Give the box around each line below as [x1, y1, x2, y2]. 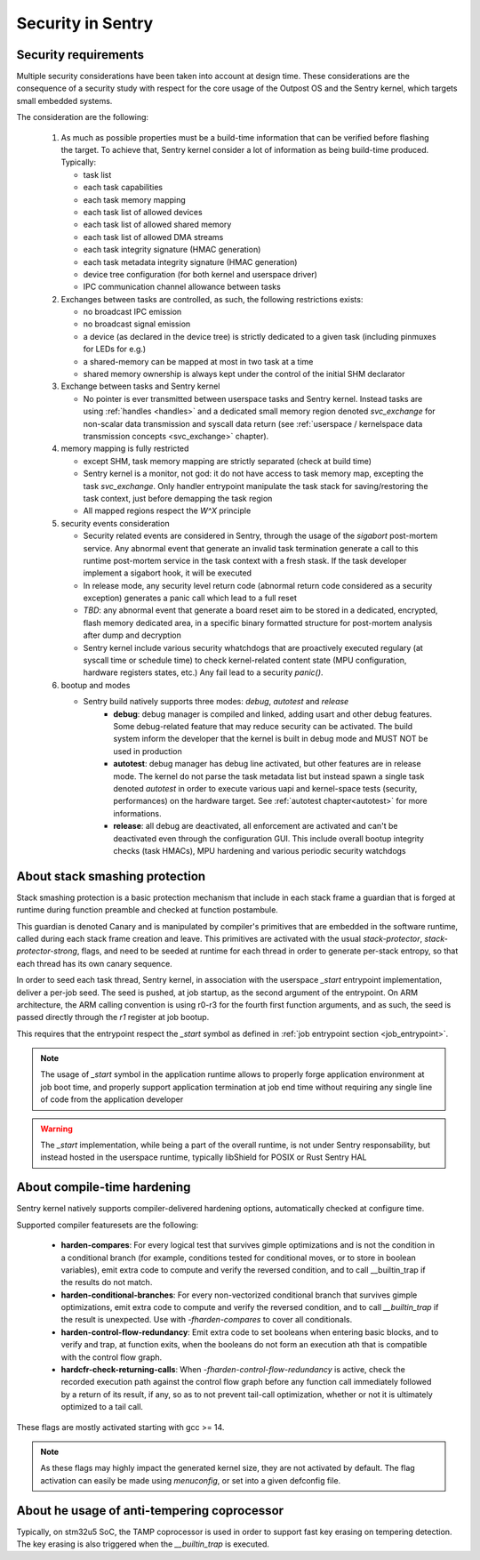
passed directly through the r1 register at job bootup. [16, 1012, 210, 1023]
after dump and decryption [83, 630, 181, 640]
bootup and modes [60, 679, 131, 690]
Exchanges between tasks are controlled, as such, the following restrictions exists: [60, 294, 364, 304]
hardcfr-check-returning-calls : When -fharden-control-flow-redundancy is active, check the [60, 1364, 406, 1375]
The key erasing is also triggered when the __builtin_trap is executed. [16, 1539, 270, 1549]
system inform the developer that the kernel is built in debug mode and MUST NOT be [113, 734, 428, 744]
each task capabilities [83, 182, 164, 193]
